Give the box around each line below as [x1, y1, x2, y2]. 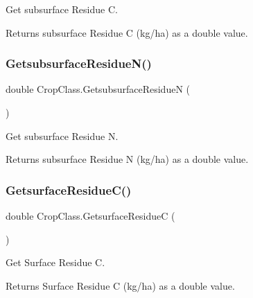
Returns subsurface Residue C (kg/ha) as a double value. [6, 25, 248, 40]
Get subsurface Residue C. [6, 2, 118, 16]
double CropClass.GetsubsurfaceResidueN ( [6, 82, 190, 96]
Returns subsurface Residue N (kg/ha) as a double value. [6, 152, 249, 166]
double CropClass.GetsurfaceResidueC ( [6, 209, 175, 222]
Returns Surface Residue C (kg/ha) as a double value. [6, 278, 235, 292]
